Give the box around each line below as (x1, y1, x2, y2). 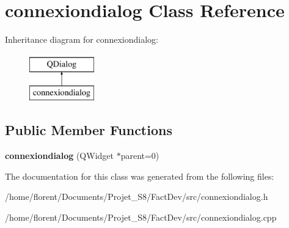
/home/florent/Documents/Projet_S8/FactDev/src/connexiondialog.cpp (5, 210, 277, 223)
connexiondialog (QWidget (5, 149, 114, 162)
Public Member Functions (5, 120, 172, 139)
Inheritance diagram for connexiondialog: (5, 33, 158, 46)
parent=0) (120, 149, 159, 162)
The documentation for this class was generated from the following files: (5, 169, 274, 182)
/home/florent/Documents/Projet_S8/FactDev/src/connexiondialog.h (5, 190, 268, 203)
